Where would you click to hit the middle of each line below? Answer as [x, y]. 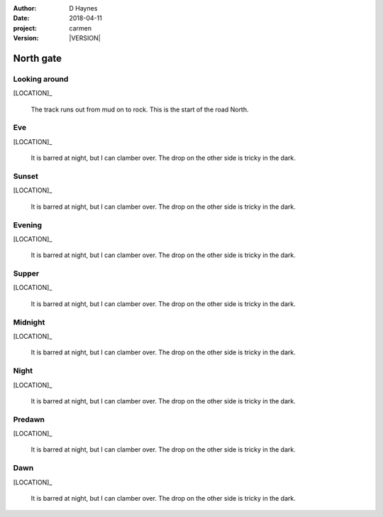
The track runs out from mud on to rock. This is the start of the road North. [140, 109]
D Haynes [83, 8]
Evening [28, 225]
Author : [25, 8]
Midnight [29, 322]
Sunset [26, 176]
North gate [38, 58]
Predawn [29, 419]
